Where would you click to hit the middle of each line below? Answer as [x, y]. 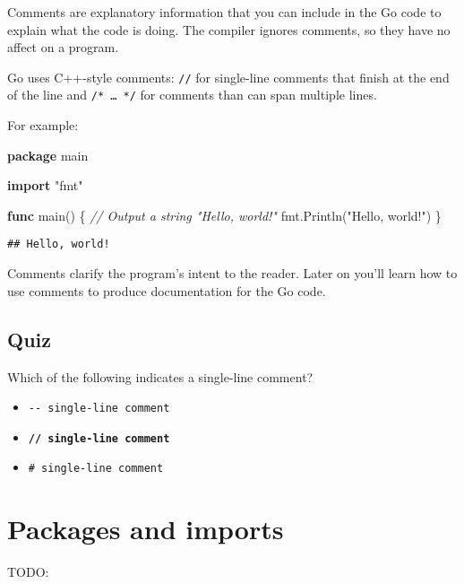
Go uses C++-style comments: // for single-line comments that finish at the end [228, 77]
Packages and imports [146, 529]
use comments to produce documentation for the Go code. [167, 290]
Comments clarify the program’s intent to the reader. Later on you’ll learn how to [232, 273]
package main [48, 155]
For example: [43, 125]
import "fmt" [45, 185]
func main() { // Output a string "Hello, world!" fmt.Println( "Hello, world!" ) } [224, 215]
